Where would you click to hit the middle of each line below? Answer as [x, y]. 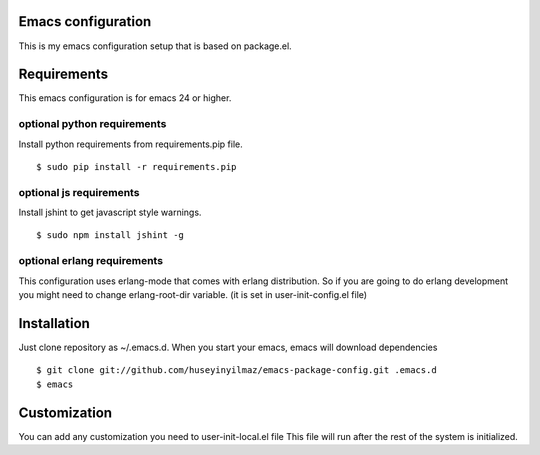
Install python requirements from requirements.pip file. [131, 144]
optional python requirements [92, 124]
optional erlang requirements [91, 261]
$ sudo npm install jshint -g [110, 235]
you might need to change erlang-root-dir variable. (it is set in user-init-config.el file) [193, 295]
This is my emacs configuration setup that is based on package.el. [155, 46]
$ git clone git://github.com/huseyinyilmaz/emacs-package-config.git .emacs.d [236, 370]
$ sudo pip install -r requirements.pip [136, 166]
